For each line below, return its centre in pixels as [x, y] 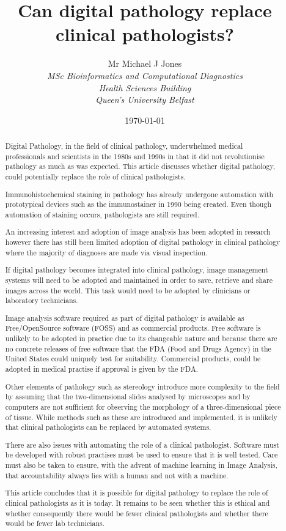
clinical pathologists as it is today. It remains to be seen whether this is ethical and [137, 503]
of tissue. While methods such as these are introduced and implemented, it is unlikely [141, 417]
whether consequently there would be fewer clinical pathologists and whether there [137, 513]
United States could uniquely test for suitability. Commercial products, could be [133, 359]
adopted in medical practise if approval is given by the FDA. [102, 369]
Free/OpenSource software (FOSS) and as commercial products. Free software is [133, 328]
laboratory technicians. [42, 300]
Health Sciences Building [145, 87]
